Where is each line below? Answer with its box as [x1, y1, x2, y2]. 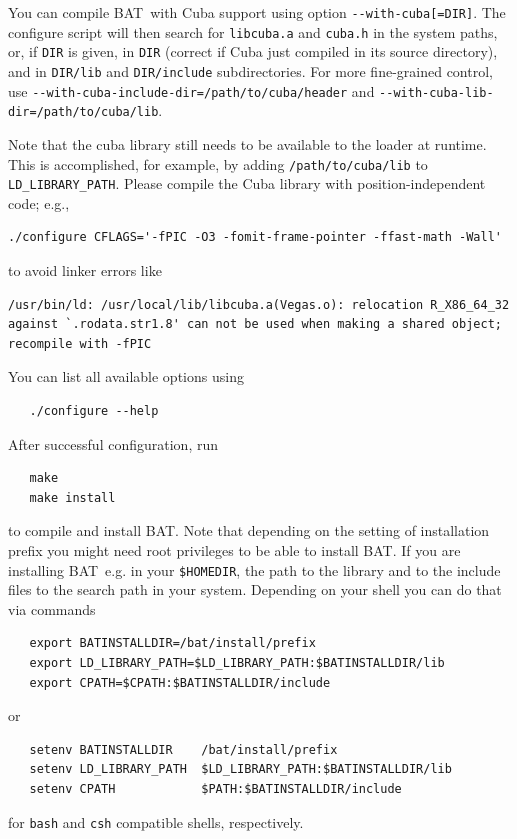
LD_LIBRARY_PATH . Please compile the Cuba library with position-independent [8, 173, 486, 194]
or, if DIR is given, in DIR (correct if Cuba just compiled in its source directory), [8, 41, 498, 62]
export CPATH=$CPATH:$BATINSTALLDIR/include [29, 675, 331, 690]
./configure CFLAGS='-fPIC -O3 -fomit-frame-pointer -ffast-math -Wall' [8, 230, 502, 245]
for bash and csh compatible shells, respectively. [8, 811, 304, 832]
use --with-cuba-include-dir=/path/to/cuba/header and [8, 80, 375, 101]
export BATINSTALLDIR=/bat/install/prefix [29, 636, 316, 651]
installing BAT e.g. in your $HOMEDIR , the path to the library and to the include [8, 559, 501, 580]
